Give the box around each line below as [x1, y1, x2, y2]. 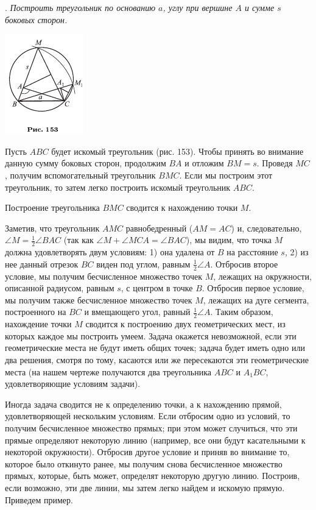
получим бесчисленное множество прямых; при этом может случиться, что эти [5, 421, 298, 434]
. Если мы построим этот [179, 168, 273, 181]
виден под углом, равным [96, 257, 191, 270]
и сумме [245, 1, 275, 13]
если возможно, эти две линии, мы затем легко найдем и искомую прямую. [5, 481, 285, 494]
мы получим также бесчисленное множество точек [5, 293, 192, 306]
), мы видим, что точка [186, 233, 272, 246]
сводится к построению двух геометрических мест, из [85, 317, 286, 330]
